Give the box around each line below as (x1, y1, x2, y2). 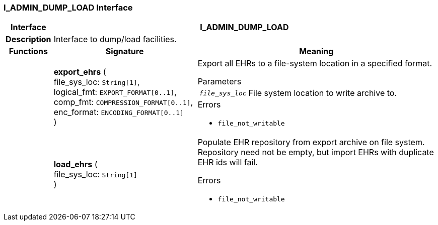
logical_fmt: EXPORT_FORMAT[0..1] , (53, 86, 177, 97)
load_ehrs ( (53, 159, 98, 169)
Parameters (197, 76, 242, 87)
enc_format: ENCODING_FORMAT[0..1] (53, 106, 184, 117)
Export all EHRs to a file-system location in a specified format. (197, 58, 432, 69)
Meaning (299, 46, 334, 57)
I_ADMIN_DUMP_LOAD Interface (4, 3, 133, 13)
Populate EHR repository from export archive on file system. (197, 137, 425, 148)
